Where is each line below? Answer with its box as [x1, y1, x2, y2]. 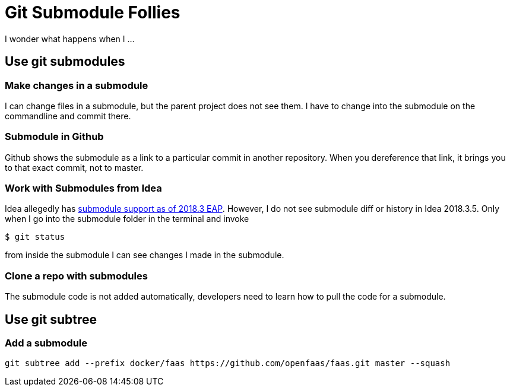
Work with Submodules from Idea [5, 182, 162, 195]
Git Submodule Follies [5, 2, 180, 23]
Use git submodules [5, 54, 125, 69]
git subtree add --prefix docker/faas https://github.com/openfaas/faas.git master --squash [5, 358, 451, 368]
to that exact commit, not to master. [5, 162, 144, 173]
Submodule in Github [5, 131, 104, 143]
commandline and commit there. [5, 110, 131, 121]
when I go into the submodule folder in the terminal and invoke [5, 214, 249, 224]
